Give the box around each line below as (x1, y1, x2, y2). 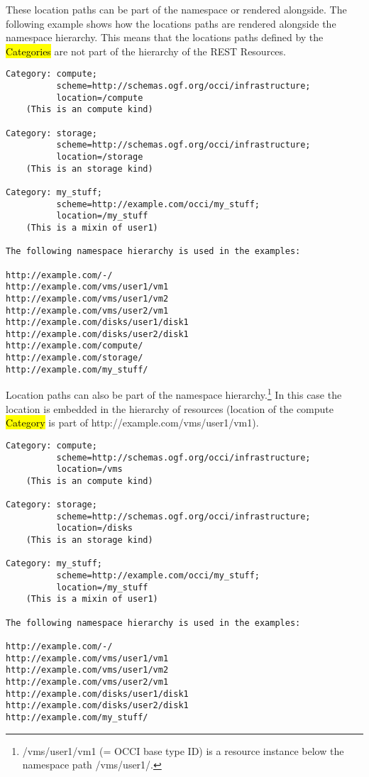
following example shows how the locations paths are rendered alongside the (6, 16, 336, 31)
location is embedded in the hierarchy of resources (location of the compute (6, 401, 334, 416)
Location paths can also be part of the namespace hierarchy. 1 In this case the (6, 385, 342, 402)
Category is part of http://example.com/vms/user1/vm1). (6, 415, 259, 430)
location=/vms (56, 464, 123, 475)
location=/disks (56, 523, 133, 534)
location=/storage (56, 151, 143, 162)
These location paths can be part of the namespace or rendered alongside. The (6, 2, 347, 16)
